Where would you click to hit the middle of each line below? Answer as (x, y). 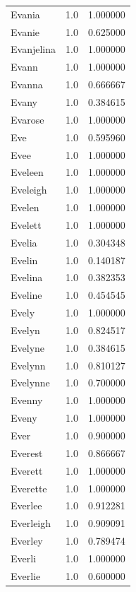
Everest (27, 452)
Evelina (27, 277)
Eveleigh (29, 190)
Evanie (25, 31)
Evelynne (30, 383)
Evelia (24, 242)
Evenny (27, 400)
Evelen (25, 207)
